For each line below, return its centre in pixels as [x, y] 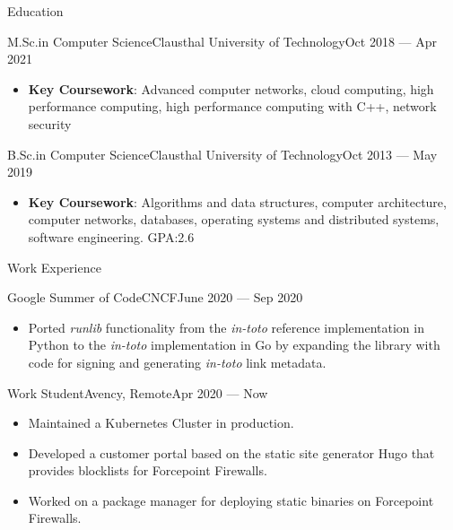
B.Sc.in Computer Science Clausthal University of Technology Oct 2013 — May [222, 154]
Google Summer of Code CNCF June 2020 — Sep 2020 [155, 297]
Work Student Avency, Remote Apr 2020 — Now [138, 392]
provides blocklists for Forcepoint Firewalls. [148, 470]
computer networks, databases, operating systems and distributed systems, [234, 219]
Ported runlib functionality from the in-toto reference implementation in [226, 327]
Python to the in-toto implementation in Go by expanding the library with [234, 345]
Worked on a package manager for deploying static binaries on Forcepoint [231, 500]
